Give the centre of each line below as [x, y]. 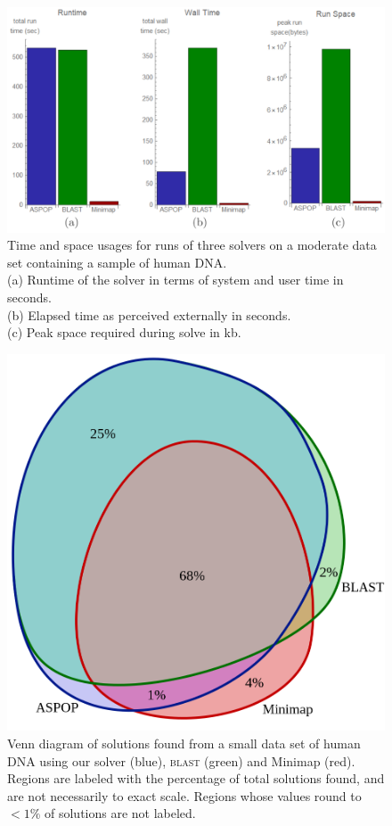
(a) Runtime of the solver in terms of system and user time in [176, 280]
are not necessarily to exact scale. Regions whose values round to [184, 795]
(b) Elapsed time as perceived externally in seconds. [149, 314]
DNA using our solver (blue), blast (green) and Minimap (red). [181, 760]
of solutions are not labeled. [120, 813]
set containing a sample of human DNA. [117, 262]
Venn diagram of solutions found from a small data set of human [184, 743]
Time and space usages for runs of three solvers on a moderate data [192, 245]
